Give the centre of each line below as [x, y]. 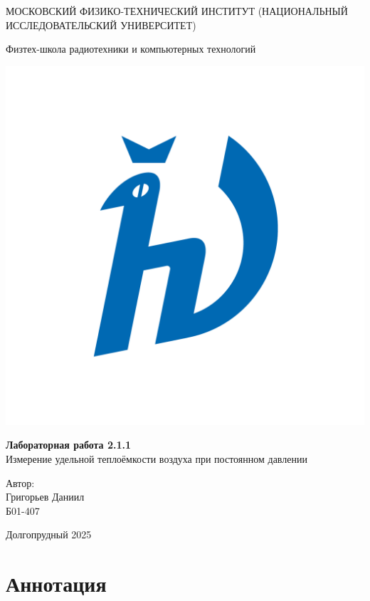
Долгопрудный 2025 [49, 534]
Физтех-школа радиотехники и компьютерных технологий [131, 49]
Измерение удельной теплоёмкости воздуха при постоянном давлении [157, 458]
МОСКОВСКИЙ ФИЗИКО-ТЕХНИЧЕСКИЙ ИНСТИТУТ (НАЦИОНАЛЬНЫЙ [177, 11]
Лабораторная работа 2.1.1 [69, 445]
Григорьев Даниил [45, 497]
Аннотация [56, 584]
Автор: [20, 482]
